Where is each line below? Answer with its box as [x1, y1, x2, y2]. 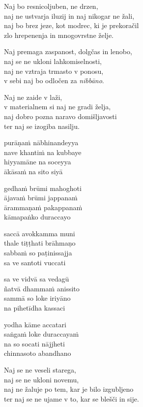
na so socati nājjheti [4, 338, 65, 348]
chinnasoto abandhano [4, 348, 71, 358]
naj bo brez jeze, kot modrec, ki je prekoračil [4, 20, 139, 31]
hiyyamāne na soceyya [4, 157, 71, 167]
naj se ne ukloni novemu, [4, 374, 79, 384]
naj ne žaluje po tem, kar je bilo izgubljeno [4, 384, 134, 394]
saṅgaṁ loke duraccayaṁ [4, 329, 79, 339]
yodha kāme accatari [4, 319, 66, 329]
